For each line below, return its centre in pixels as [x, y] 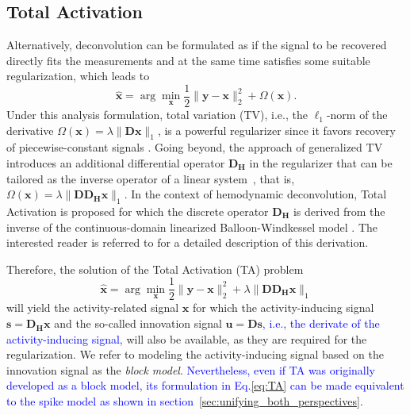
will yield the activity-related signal [93, 307]
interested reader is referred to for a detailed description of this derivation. [188, 242]
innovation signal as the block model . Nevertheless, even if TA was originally [191, 369]
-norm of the [357, 115]
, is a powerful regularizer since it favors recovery [276, 130]
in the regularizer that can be [321, 163]
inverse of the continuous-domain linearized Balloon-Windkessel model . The [192, 227]
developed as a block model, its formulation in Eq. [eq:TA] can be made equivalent [205, 385]
